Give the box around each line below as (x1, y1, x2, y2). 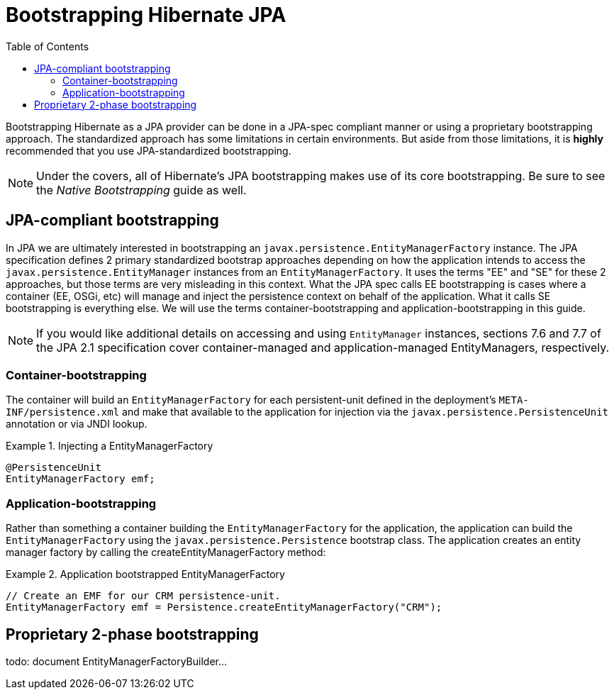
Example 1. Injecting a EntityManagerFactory (6, 440, 213, 452)
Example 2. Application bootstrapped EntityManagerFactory (6, 568, 285, 581)
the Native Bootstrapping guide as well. (36, 182, 247, 197)
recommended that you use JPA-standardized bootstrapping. (6, 144, 291, 157)
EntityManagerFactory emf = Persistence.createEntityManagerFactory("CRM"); (6, 601, 442, 613)
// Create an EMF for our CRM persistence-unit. (6, 590, 281, 602)
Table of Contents (6, 40, 89, 52)
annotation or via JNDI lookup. (6, 418, 147, 430)
